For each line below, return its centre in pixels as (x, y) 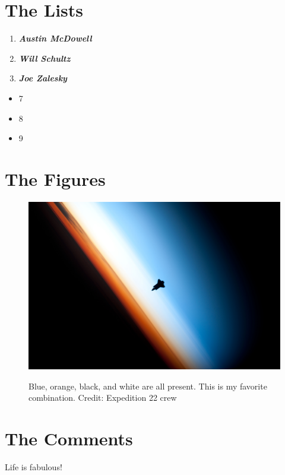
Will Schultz (45, 58)
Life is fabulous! (34, 467)
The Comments (69, 438)
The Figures (55, 178)
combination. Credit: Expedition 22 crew (103, 398)
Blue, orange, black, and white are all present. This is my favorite (148, 386)
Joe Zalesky (43, 78)
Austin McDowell (55, 38)
